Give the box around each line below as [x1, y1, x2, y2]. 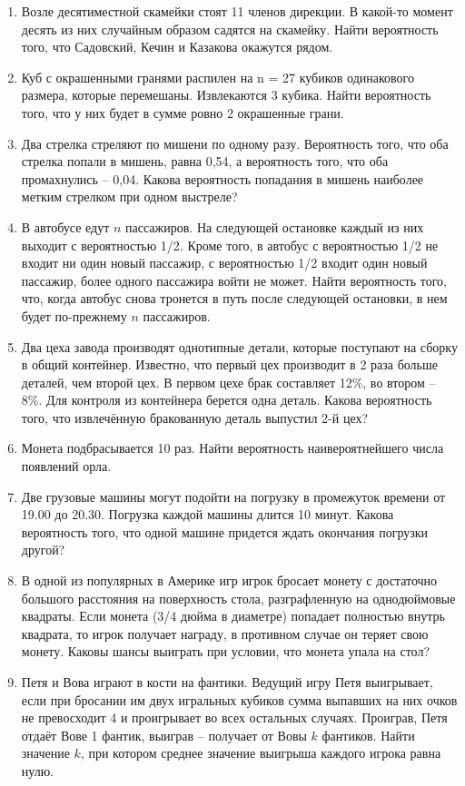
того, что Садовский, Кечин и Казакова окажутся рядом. [21, 37, 333, 56]
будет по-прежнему [21, 306, 127, 325]
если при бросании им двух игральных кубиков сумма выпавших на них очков [21, 690, 458, 709]
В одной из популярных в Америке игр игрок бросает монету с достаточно [21, 571, 438, 590]
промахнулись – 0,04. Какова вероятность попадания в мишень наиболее [21, 169, 424, 188]
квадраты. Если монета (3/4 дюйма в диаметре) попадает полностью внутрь [21, 606, 445, 625]
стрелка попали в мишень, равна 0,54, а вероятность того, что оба [21, 152, 389, 171]
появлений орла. [21, 457, 112, 476]
